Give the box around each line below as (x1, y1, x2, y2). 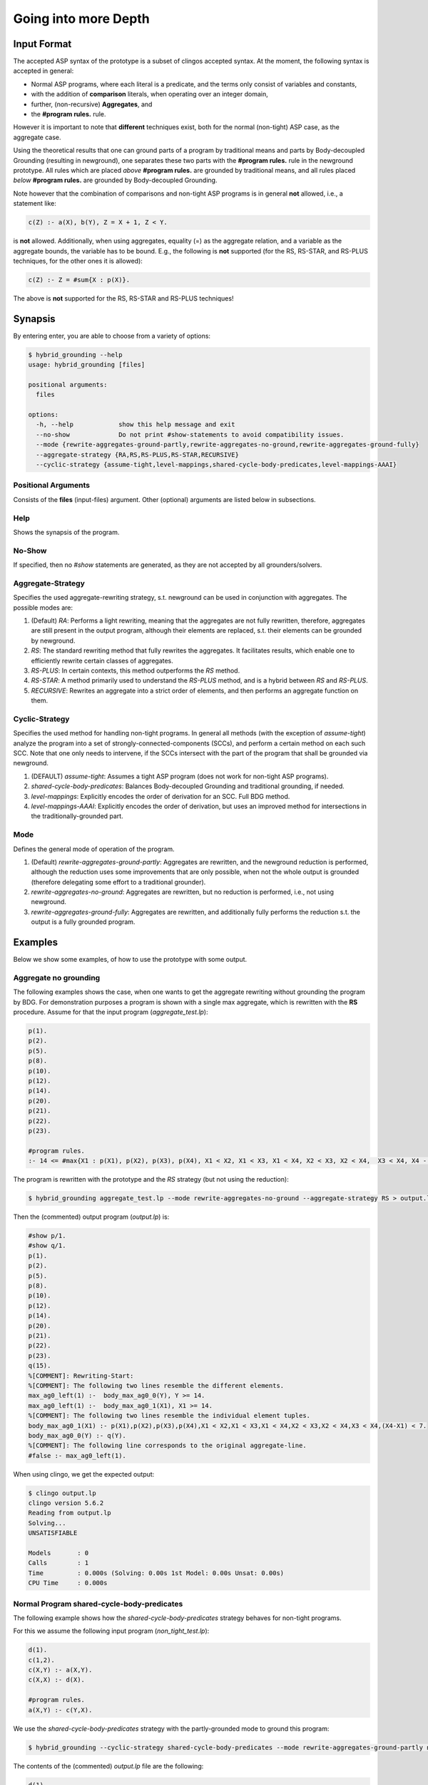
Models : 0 (28, 1549, 89, 1557)
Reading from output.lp (28, 1509, 112, 1517)
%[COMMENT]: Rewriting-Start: (28, 1372, 134, 1379)
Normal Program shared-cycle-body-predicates (13, 1599, 183, 1609)
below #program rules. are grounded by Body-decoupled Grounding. (13, 176, 218, 185)
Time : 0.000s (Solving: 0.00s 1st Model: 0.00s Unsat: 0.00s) (28, 1569, 285, 1577)
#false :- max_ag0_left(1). (28, 1452, 126, 1459)
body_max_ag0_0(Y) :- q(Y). (28, 1432, 126, 1439)
